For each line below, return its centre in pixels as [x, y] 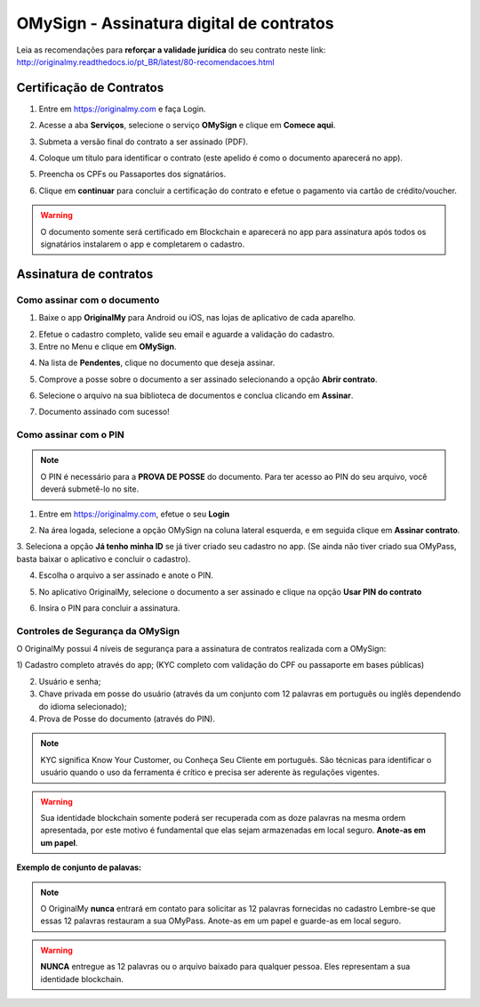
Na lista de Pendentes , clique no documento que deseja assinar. [157, 363]
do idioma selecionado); [83, 706]
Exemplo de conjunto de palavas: [79, 867]
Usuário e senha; [70, 681]
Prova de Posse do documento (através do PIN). [127, 719]
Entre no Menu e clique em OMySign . [108, 346]
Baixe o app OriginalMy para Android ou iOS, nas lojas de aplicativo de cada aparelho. [197, 318]
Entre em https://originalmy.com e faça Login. [122, 109]
